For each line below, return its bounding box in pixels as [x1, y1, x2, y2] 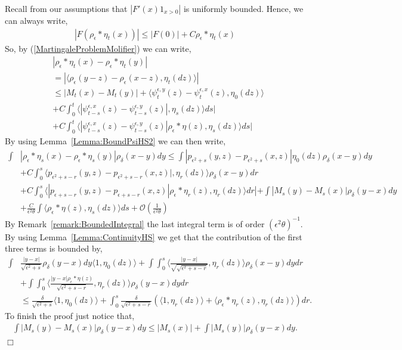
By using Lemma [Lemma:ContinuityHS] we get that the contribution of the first [5, 230, 302, 243]
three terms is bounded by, [5, 242, 103, 255]
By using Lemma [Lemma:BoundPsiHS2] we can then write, [5, 135, 226, 147]
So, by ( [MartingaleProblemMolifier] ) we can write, [5, 42, 191, 54]
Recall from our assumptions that [5, 2, 128, 14]
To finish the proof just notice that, [5, 309, 135, 321]
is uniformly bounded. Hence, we [183, 2, 304, 14]
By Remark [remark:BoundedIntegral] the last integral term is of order [5, 217, 265, 230]
